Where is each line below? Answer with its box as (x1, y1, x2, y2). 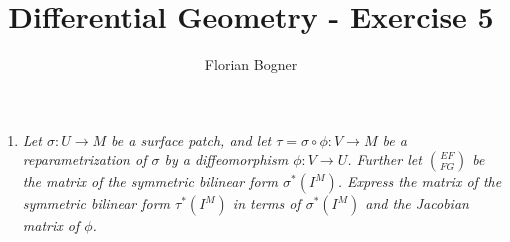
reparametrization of (22, 149, 147, 170)
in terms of (232, 193, 301, 214)
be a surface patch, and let (111, 129, 272, 150)
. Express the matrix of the (337, 171, 502, 192)
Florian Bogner (204, 54, 298, 75)
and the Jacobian (365, 193, 469, 214)
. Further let (347, 149, 422, 170)
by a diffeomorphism (164, 149, 289, 170)
